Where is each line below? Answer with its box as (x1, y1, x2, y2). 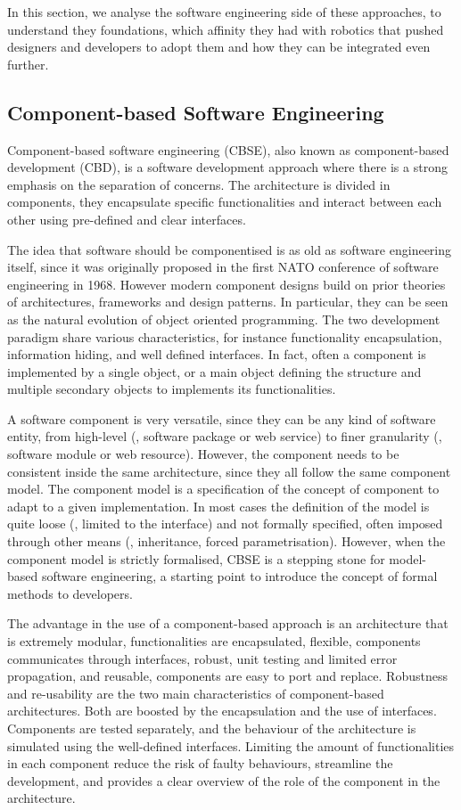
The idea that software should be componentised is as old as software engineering (7, 240, 452, 258)
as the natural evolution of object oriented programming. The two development (7, 309, 440, 328)
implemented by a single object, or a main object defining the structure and (7, 362, 422, 380)
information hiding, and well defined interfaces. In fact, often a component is (7, 345, 426, 364)
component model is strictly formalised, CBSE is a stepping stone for (7, 549, 385, 568)
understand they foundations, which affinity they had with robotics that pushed (7, 20, 444, 38)
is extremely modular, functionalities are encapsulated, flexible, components (7, 632, 421, 650)
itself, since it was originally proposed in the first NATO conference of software (7, 258, 439, 276)
